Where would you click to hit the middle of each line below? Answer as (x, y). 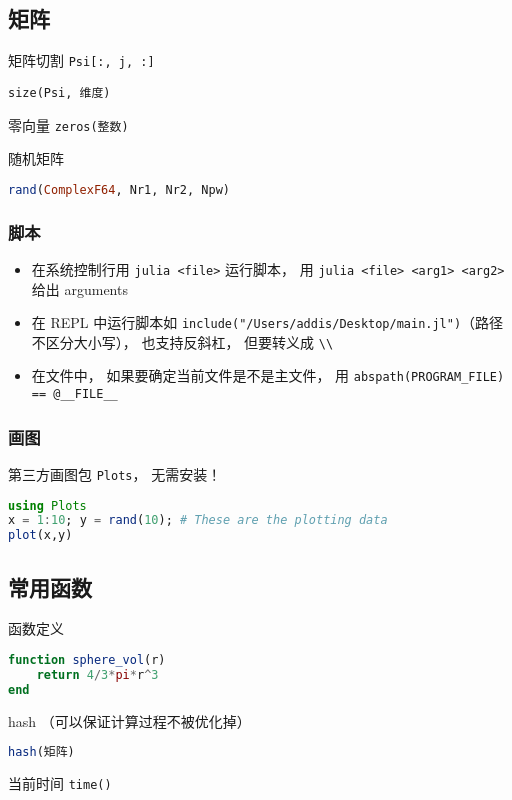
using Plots (47, 505)
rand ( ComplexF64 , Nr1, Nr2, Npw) (119, 189)
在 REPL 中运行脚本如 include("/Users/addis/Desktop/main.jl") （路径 (267, 322)
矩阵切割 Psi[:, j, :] (81, 60)
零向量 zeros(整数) (68, 124)
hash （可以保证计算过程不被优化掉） (129, 720)
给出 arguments (79, 288)
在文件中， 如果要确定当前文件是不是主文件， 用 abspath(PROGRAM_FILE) (268, 375)
